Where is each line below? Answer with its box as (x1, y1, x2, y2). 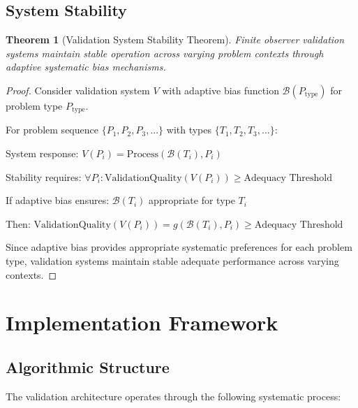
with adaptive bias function (162, 82, 279, 97)
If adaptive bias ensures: (6, 193, 110, 207)
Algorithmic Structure (6, 356, 170, 377)
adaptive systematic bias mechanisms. (6, 59, 166, 74)
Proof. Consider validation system (6, 82, 150, 97)
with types (166, 122, 212, 137)
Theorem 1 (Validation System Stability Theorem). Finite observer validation (6, 32, 345, 47)
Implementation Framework (6, 308, 278, 337)
